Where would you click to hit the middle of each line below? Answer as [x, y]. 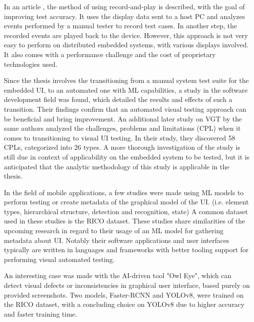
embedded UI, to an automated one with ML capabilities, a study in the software [126, 90]
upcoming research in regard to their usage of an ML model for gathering [114, 231]
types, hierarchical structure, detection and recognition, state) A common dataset [126, 211]
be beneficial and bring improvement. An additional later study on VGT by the [123, 118]
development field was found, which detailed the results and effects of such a [118, 99]
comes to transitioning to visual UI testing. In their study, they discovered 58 [120, 137]
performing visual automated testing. [59, 259]
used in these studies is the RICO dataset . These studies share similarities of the [125, 221]
